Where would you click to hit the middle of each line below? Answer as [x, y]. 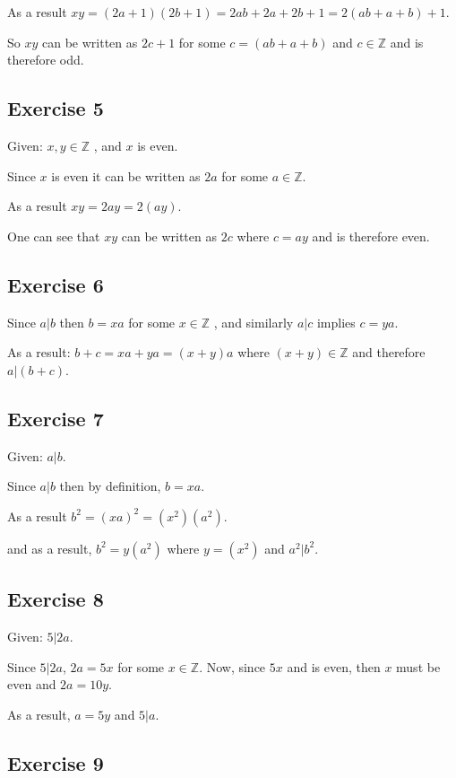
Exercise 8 [56, 599]
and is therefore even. [371, 236]
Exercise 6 [56, 284]
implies [336, 322]
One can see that [54, 236]
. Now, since [232, 666]
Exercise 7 [56, 418]
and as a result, [50, 548]
